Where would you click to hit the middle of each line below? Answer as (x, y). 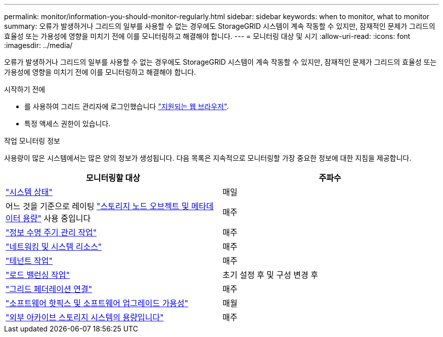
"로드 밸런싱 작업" (38, 275)
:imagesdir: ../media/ (38, 45)
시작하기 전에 (25, 89)
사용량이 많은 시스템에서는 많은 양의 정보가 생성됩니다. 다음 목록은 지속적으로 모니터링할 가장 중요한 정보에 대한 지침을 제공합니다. (208, 158)
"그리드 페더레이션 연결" (49, 289)
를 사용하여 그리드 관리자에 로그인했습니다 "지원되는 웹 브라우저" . (127, 106)
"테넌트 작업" (29, 261)
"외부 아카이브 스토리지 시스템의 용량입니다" (85, 317)
